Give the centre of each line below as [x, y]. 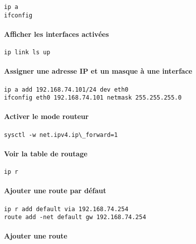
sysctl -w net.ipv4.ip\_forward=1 [61, 135]
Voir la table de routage [46, 153]
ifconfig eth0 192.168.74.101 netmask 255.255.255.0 [93, 98]
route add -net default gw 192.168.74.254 [75, 217]
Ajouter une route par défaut [55, 190]
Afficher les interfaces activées [57, 34]
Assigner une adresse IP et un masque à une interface [98, 71]
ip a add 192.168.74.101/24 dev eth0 [66, 89]
